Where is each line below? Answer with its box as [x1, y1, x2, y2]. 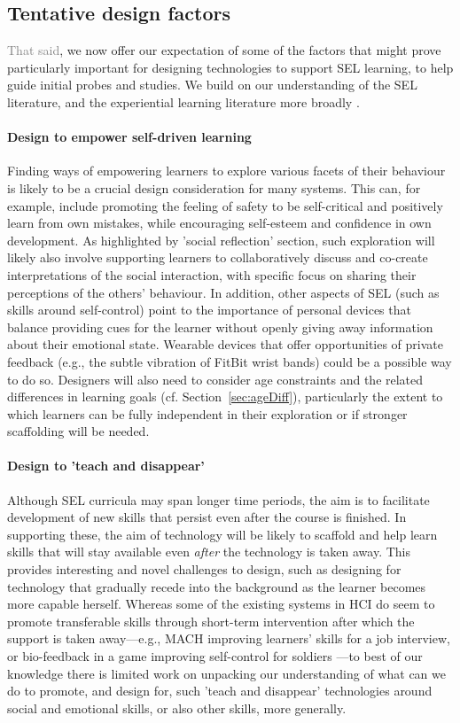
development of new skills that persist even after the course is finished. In [7, 508, 407, 526]
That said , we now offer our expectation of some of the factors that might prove [7, 41, 441, 59]
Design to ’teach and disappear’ [7, 456, 205, 475]
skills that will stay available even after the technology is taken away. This [7, 542, 411, 561]
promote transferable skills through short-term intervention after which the [7, 611, 415, 630]
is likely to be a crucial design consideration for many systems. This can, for [7, 178, 421, 197]
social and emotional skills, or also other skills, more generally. [7, 698, 347, 717]
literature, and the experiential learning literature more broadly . [7, 92, 360, 111]
